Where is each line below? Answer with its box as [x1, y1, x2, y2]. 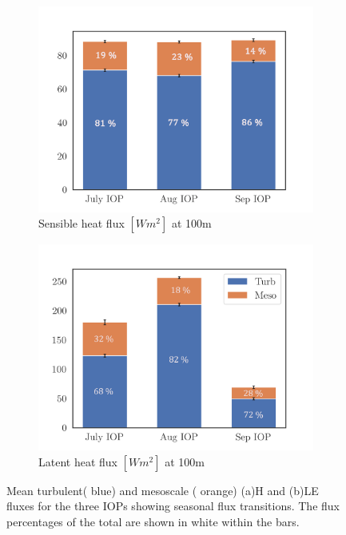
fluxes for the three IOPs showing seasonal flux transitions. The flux [6, 497, 340, 514]
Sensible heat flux [38, 215, 125, 232]
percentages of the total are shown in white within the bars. [6, 513, 300, 530]
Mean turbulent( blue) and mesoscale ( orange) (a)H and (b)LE [6, 481, 319, 498]
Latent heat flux [38, 453, 117, 470]
